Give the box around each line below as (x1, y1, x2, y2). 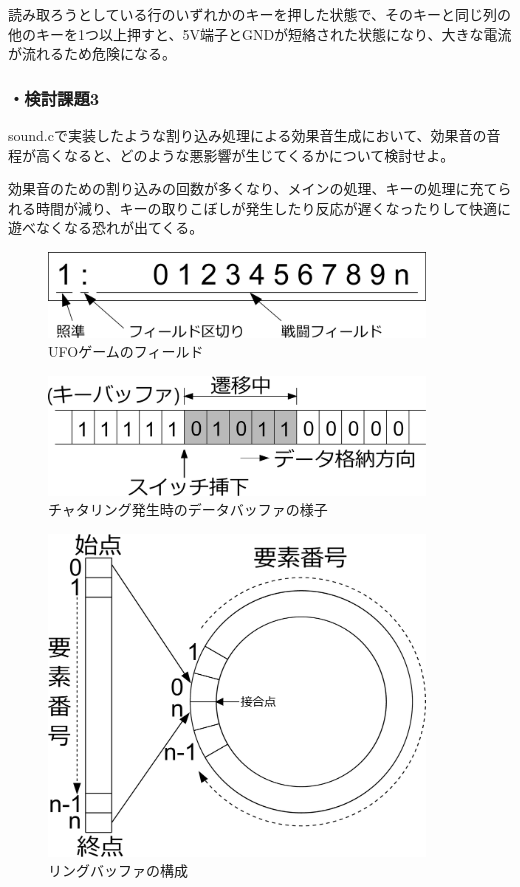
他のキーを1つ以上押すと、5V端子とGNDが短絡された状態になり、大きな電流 (8, 23, 512, 44)
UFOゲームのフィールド (48, 341, 204, 362)
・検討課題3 (8, 85, 100, 110)
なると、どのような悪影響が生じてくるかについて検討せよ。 (63, 144, 455, 165)
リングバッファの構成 (48, 860, 188, 881)
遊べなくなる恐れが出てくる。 (8, 217, 204, 238)
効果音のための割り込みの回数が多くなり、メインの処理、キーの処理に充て (8, 178, 498, 199)
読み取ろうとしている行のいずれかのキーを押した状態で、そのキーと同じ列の (8, 4, 512, 24)
